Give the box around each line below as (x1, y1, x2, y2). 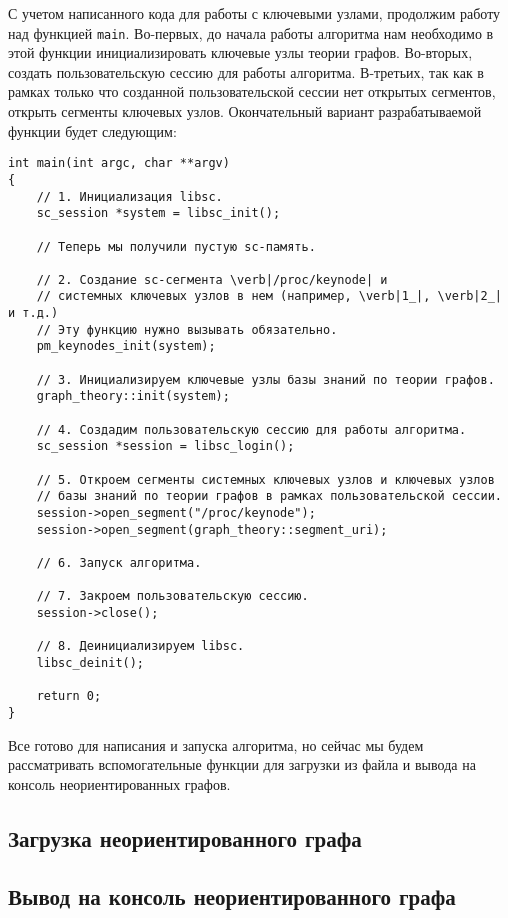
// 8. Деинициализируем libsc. (36, 639, 245, 654)
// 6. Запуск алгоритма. (36, 555, 202, 570)
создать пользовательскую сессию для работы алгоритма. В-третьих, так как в (8, 61, 484, 82)
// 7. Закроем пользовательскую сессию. (36, 589, 309, 604)
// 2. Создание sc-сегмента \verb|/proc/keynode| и (36, 272, 388, 287)
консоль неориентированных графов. (8, 773, 231, 794)
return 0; (36, 689, 102, 704)
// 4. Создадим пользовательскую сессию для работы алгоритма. (36, 422, 467, 437)
